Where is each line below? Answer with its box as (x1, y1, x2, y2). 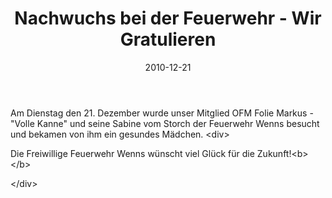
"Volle (10, 117, 35, 129)
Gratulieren (119, 28, 217, 51)
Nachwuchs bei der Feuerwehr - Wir (14, 7, 322, 30)
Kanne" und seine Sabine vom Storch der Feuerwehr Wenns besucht (36, 117, 320, 129)
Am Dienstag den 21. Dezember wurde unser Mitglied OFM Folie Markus (10, 107, 308, 119)
